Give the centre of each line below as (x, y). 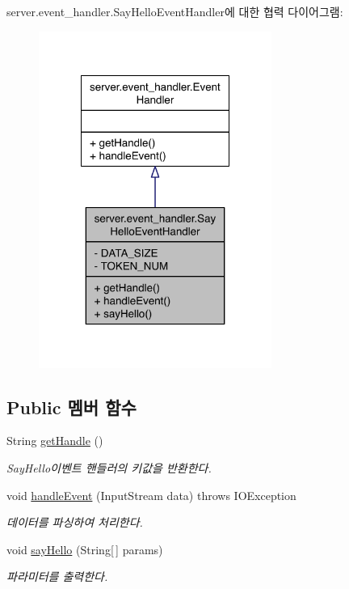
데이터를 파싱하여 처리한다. (75, 522)
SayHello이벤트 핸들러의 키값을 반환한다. (109, 467)
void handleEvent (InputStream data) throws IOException (151, 495)
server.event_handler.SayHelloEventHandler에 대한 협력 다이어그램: (175, 11)
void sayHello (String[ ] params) (85, 549)
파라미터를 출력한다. (57, 576)
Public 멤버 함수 (71, 407)
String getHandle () (55, 441)
